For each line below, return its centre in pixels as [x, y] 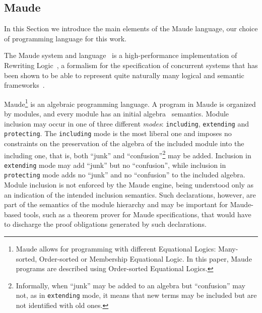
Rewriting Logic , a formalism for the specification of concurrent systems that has [131, 65]
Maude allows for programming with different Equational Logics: [116, 249]
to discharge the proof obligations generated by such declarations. [105, 224]
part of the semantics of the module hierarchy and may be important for [116, 204]
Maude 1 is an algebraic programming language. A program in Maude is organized [130, 103]
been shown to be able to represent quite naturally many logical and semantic [124, 75]
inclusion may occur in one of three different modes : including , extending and [126, 123]
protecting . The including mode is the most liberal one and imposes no [118, 133]
